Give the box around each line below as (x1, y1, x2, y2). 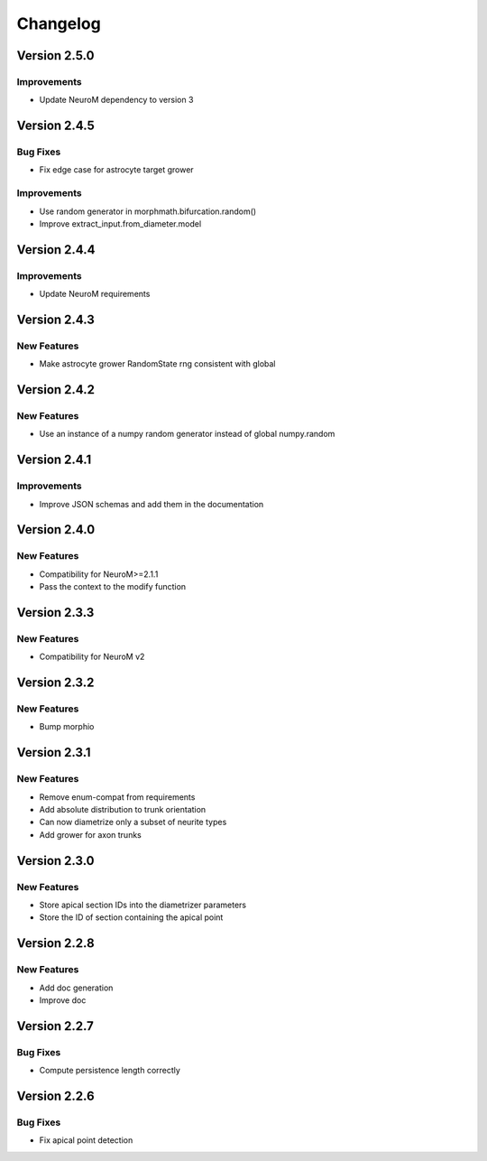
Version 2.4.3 (16, 311, 95, 327)
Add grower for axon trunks (39, 829, 142, 840)
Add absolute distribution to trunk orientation (39, 804, 207, 815)
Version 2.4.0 (16, 522, 96, 537)
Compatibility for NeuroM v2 (39, 651, 145, 663)
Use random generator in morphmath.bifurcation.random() (39, 206, 257, 217)
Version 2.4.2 (16, 382, 95, 397)
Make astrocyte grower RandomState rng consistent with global (39, 358, 276, 369)
